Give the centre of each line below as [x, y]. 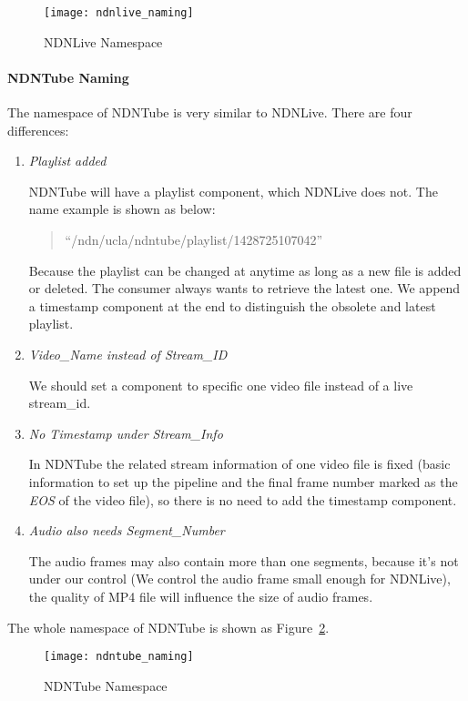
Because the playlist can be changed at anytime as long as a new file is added [245, 270]
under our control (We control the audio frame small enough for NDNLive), [239, 579]
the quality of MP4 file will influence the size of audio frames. [201, 596]
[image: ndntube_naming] [119, 657]
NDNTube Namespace [106, 685]
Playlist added [67, 161]
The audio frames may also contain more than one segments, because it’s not [244, 560]
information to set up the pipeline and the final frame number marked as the [243, 481]
